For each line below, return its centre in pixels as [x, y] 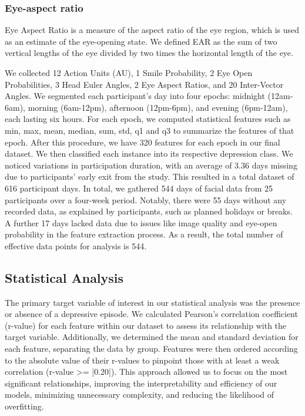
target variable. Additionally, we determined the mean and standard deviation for [152, 337]
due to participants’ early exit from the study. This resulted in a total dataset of [150, 176]
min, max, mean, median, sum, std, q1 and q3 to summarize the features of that [150, 130]
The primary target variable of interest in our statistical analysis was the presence [152, 302]
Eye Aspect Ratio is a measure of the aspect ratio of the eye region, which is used [152, 30]
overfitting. [24, 406]
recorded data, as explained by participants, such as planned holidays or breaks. [149, 211]
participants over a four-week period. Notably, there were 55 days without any [146, 199]
